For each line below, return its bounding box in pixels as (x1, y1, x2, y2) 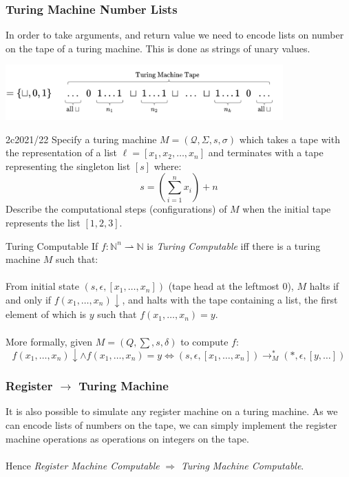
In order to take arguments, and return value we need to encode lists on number (6, 28, 344, 42)
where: (154, 158, 182, 173)
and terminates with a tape (208, 145, 324, 160)
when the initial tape (242, 202, 331, 216)
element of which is (6, 307, 87, 321)
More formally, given (6, 334, 93, 348)
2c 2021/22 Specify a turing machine (6, 131, 157, 146)
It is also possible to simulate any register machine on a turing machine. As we (6, 404, 338, 418)
